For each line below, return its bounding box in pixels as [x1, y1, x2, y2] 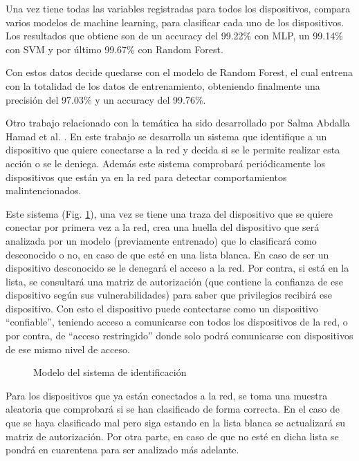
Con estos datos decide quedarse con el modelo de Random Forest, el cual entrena [6, 65, 353, 79]
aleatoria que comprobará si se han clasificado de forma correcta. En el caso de [6, 402, 340, 416]
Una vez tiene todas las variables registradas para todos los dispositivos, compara [6, 1, 351, 15]
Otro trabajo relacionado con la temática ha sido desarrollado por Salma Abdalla [6, 115, 350, 130]
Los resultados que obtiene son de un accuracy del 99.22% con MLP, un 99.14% [6, 28, 343, 43]
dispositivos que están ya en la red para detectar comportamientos [6, 169, 287, 184]
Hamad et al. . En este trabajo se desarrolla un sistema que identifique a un [6, 129, 327, 143]
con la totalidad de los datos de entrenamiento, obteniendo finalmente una [6, 78, 320, 93]
